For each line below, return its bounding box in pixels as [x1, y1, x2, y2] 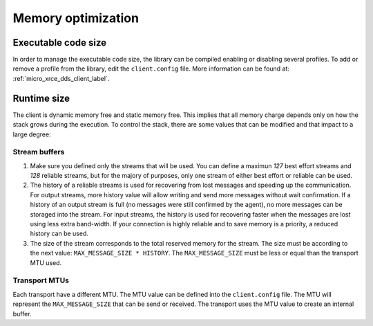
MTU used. [30, 258, 62, 266]
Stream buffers [12, 147, 65, 157]
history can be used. [30, 229, 89, 238]
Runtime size [12, 92, 70, 104]
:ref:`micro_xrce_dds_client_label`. [12, 74, 110, 82]
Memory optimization [12, 10, 140, 26]
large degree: [12, 130, 51, 138]
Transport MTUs [12, 275, 69, 285]
